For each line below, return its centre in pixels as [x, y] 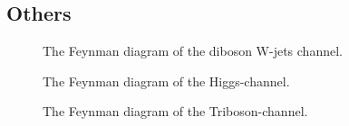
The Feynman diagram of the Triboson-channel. [175, 111]
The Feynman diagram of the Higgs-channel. [166, 81]
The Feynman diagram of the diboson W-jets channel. [193, 51]
